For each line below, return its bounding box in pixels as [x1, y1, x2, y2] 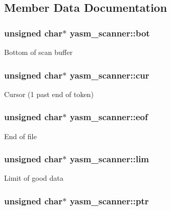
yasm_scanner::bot [70, 26, 150, 39]
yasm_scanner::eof [70, 110, 148, 123]
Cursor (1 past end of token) [4, 88, 94, 99]
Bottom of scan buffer [4, 47, 73, 57]
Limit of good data [4, 173, 63, 183]
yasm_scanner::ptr [70, 194, 149, 207]
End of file [4, 130, 37, 141]
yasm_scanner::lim [70, 152, 149, 165]
